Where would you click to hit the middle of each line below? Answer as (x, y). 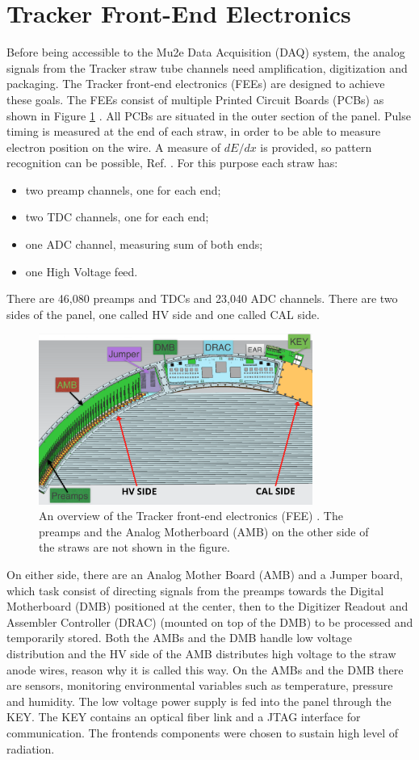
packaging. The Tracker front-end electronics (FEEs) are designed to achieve (196, 84)
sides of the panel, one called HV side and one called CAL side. (163, 314)
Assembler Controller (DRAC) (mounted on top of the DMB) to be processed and (210, 621)
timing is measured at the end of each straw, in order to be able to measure (194, 131)
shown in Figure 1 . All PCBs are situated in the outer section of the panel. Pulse (209, 115)
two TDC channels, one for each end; (117, 217)
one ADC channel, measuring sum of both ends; (144, 244)
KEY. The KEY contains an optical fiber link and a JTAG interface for (184, 717)
